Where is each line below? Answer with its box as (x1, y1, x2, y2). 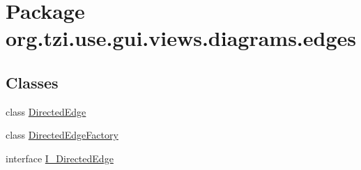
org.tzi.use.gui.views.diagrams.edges (6, 24, 357, 52)
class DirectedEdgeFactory (6, 127, 118, 142)
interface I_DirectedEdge (6, 150, 114, 165)
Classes (6, 71, 59, 93)
